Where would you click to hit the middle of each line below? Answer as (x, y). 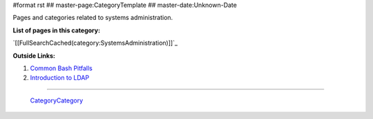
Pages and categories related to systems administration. (93, 18)
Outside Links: (34, 56)
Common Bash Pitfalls (61, 68)
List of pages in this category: (56, 30)
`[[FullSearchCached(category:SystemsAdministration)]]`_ (95, 43)
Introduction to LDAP (60, 78)
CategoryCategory (57, 100)
